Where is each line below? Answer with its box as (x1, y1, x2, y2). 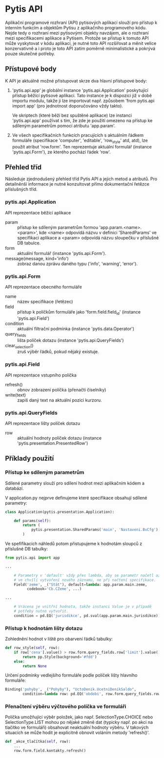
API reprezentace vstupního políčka (5, 372, 77, 378)
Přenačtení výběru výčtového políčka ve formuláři (5, 703, 126, 710)
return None (22, 663, 47, 669)
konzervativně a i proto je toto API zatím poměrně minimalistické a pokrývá (5, 45, 155, 51)
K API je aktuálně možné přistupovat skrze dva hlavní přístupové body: (5, 78, 147, 84)
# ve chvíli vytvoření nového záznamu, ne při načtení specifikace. (14, 577, 156, 582)
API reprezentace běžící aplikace (5, 210, 71, 215)
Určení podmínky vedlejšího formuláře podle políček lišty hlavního (5, 673, 138, 678)
